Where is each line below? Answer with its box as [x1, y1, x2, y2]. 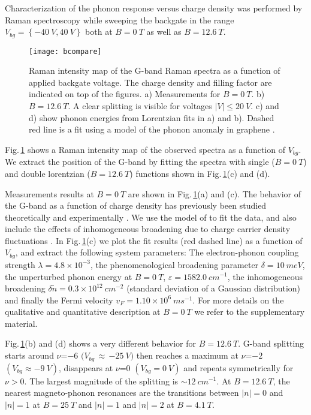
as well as [146, 25, 182, 38]
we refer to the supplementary [194, 305, 305, 318]
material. [5, 317, 38, 329]
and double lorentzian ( [5, 167, 90, 179]
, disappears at [59, 361, 113, 374]
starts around [5, 349, 54, 362]
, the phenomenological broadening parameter [90, 258, 259, 270]
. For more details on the [192, 293, 284, 306]
